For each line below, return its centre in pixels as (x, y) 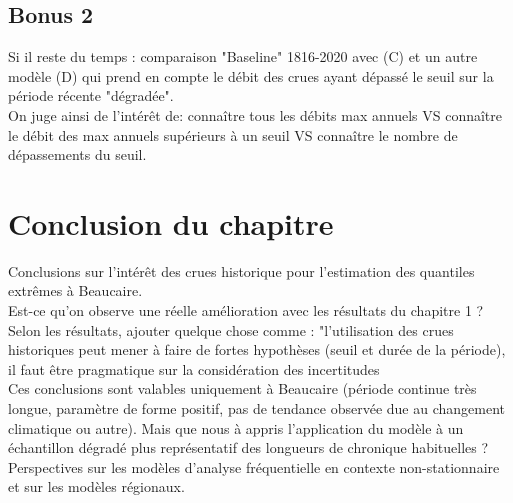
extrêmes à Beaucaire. (75, 290)
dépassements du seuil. (77, 154)
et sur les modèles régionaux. (96, 486)
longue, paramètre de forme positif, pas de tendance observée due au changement (256, 408)
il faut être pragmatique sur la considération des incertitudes (194, 368)
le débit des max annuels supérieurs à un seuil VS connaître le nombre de (233, 134)
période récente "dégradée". (91, 95)
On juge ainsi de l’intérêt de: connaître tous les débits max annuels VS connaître (255, 114)
